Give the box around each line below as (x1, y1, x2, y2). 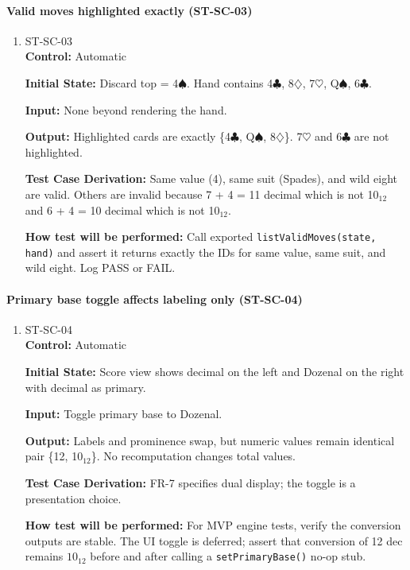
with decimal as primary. (25, 378, 146, 395)
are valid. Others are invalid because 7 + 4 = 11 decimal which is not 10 (25, 185, 379, 202)
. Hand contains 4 (187, 74, 273, 91)
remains (25, 548, 64, 564)
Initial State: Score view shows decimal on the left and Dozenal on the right (25, 363, 404, 380)
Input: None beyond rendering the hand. (25, 101, 227, 118)
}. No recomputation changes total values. (91, 448, 296, 464)
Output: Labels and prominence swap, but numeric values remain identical (25, 432, 395, 448)
